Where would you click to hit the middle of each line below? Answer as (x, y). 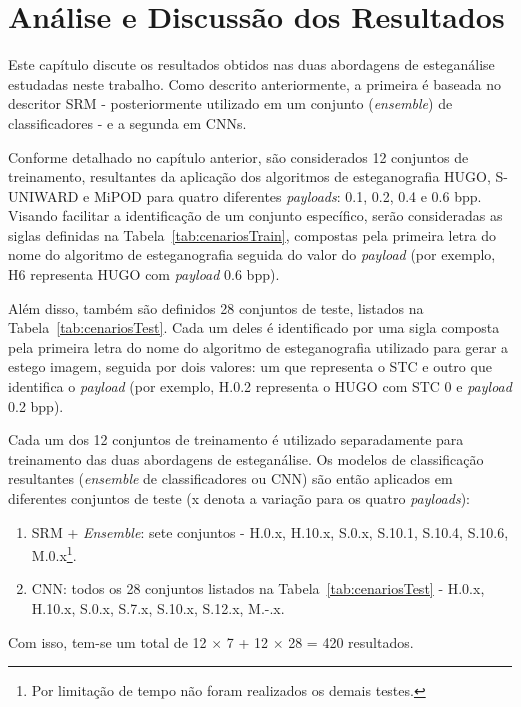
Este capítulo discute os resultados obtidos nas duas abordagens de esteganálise (251, 64)
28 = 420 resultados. (351, 641)
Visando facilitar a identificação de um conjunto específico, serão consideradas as (255, 215)
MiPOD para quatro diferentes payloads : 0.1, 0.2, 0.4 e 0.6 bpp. (287, 195)
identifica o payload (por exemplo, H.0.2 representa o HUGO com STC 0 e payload (260, 386)
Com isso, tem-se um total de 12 (107, 641)
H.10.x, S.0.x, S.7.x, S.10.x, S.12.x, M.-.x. (158, 608)
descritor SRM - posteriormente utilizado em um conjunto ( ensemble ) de (230, 103)
